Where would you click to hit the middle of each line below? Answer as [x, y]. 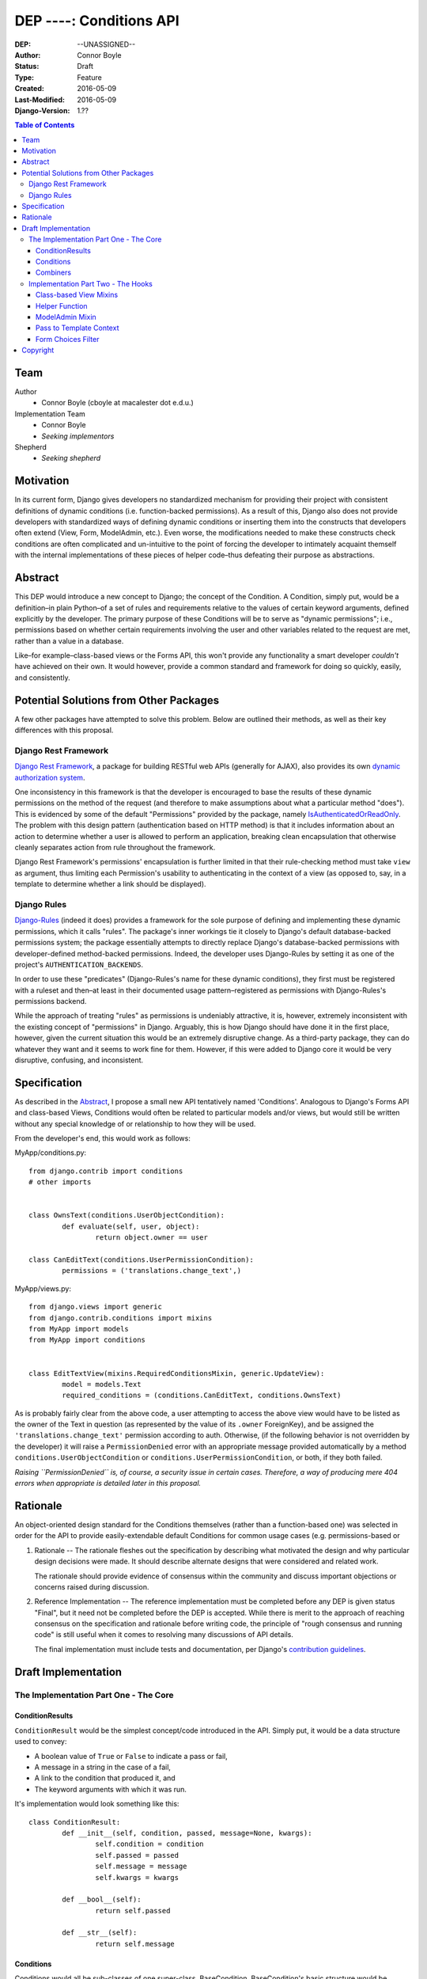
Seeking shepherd [71, 458]
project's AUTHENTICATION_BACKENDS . [79, 964]
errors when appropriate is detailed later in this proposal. [108, 1483]
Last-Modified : [40, 100]
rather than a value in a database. [69, 640]
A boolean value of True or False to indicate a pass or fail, [131, 1756]
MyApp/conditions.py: [51, 1153]
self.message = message [141, 1867]
